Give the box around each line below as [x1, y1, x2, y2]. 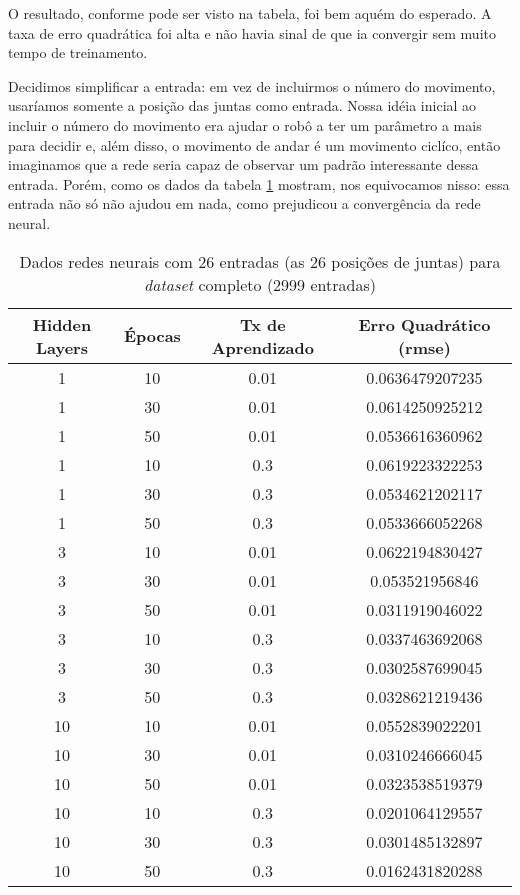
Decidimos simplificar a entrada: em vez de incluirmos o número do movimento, [8, 75, 496, 96]
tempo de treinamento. [8, 42, 148, 63]
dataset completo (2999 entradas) [144, 272, 376, 296]
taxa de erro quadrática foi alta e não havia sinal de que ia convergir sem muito [8, 22, 496, 43]
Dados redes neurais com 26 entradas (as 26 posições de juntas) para [19, 249, 501, 273]
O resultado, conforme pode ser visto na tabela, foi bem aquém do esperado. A [8, 3, 492, 23]
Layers [35, 335, 88, 359]
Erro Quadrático [358, 312, 491, 336]
